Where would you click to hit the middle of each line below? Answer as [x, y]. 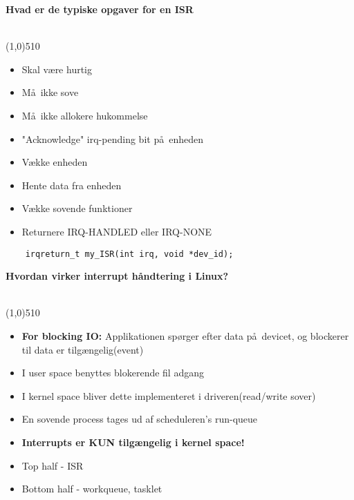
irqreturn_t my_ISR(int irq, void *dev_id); [129, 254]
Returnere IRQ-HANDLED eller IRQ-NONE [117, 231]
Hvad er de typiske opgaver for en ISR [100, 9]
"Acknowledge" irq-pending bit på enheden [112, 138]
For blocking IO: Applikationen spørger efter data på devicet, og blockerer [185, 335]
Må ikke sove [50, 92]
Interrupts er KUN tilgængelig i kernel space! [133, 442]
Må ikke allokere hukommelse [85, 115]
